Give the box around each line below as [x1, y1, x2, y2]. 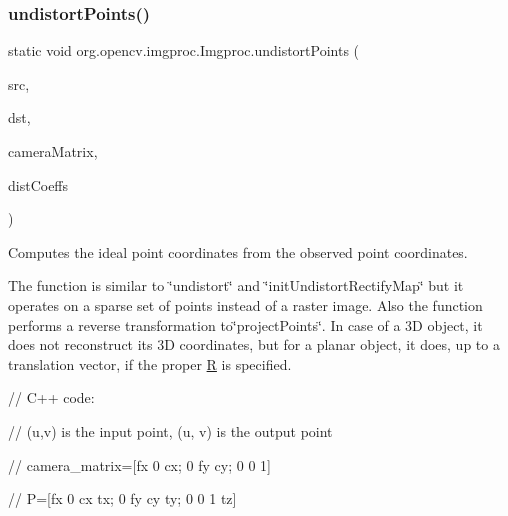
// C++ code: [8, 387, 95, 408]
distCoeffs [8, 174, 69, 195]
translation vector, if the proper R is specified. [8, 353, 292, 374]
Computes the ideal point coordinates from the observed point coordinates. [8, 241, 468, 262]
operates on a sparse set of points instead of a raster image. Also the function [8, 294, 483, 315]
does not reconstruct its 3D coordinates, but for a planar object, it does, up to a [8, 334, 500, 355]
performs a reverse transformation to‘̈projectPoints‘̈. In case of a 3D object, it [8, 314, 483, 335]
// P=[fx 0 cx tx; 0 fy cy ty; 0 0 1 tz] [8, 488, 237, 509]
